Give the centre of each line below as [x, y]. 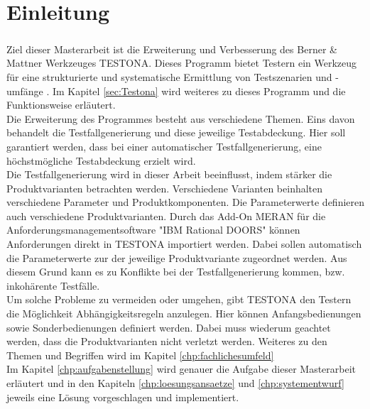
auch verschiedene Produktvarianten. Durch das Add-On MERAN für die [166, 216]
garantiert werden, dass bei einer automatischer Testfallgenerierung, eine [164, 146]
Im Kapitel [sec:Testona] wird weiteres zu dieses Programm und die [199, 91]
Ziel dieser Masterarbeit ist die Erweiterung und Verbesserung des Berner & [172, 49]
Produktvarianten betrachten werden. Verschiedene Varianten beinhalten [165, 188]
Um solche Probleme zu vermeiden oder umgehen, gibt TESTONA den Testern [179, 299]
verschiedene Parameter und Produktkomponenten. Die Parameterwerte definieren [186, 202]
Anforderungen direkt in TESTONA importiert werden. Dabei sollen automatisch [184, 244]
